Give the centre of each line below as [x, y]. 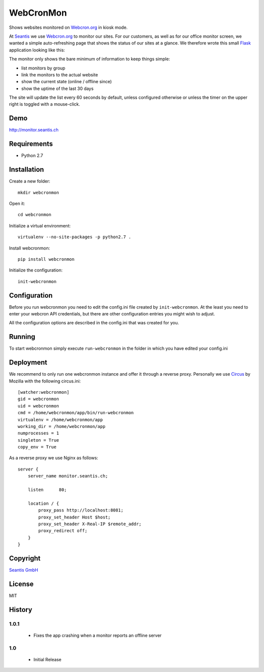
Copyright [25, 558]
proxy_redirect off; [63, 531]
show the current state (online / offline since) [66, 82]
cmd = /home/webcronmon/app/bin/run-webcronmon [76, 413]
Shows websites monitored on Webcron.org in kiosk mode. [68, 27]
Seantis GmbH [24, 570]
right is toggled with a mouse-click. [44, 104]
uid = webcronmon [38, 406]
